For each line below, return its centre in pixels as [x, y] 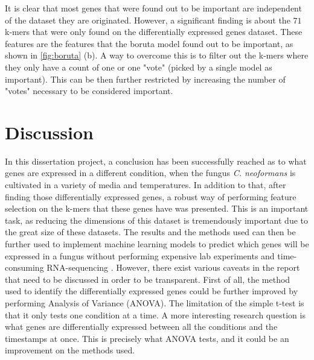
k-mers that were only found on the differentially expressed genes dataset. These [154, 32]
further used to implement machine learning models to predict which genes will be [157, 244]
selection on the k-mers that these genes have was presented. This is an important [157, 208]
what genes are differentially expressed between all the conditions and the [141, 327]
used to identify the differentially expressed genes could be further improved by [152, 291]
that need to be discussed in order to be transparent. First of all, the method [148, 279]
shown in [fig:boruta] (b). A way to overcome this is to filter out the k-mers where [157, 55]
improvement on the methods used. [70, 350]
